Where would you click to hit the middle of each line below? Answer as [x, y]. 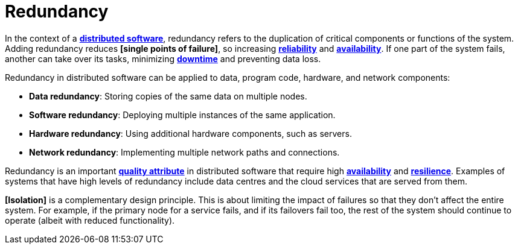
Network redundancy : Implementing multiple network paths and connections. [184, 152]
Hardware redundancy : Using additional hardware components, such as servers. [190, 133]
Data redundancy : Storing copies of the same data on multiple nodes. [168, 96]
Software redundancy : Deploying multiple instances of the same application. [182, 115]
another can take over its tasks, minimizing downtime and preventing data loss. [163, 58]
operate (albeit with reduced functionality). [90, 220]
